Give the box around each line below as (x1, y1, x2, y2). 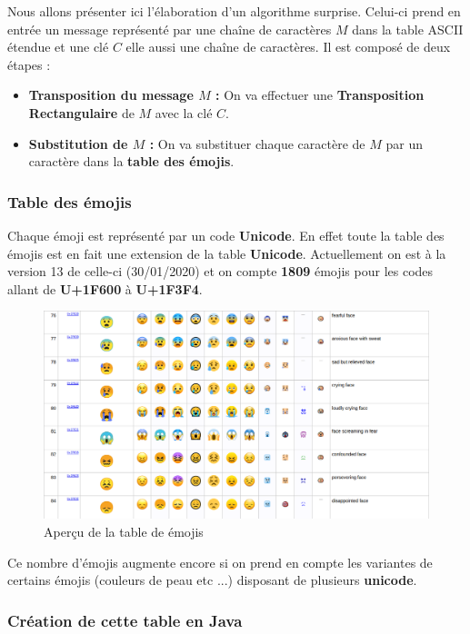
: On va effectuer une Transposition (215, 85, 425, 104)
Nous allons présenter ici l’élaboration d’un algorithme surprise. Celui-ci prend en (7, 2, 461, 20)
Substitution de (28, 134, 128, 153)
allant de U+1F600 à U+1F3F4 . (7, 279, 203, 298)
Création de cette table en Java (7, 609, 243, 631)
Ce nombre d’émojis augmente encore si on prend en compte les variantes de (7, 552, 433, 571)
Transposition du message (28, 85, 194, 104)
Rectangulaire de (28, 103, 135, 122)
